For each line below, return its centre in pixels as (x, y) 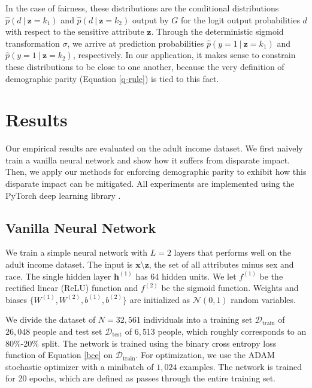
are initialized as (160, 299)
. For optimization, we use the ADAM (205, 355)
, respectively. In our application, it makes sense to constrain (184, 55)
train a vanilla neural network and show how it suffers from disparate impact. (148, 160)
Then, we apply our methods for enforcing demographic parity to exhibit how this (156, 172)
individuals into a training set (198, 319)
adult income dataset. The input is (69, 264)
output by (150, 19)
